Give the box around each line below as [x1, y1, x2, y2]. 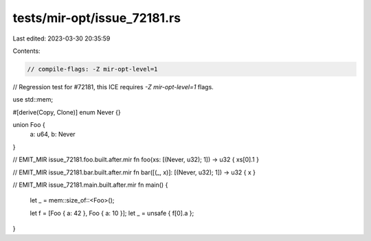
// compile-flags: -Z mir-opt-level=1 [27, 65, 158, 73]
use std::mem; [12, 95, 54, 104]
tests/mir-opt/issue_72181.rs [12, 10, 181, 25]
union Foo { [12, 121, 45, 129]
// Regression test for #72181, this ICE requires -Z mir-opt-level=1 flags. [12, 82, 214, 91]
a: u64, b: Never [30, 130, 76, 139]
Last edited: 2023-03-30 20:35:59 [12, 34, 111, 43]
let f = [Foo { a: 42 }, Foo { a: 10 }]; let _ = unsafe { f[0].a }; [30, 209, 194, 217]
